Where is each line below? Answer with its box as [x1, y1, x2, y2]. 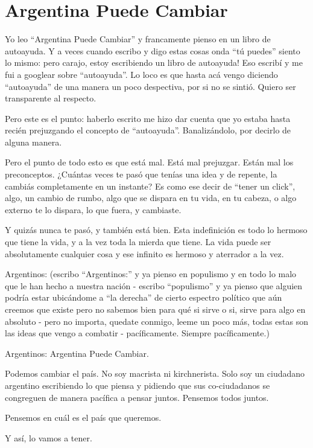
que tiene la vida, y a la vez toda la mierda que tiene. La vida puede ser [5, 235, 271, 248]
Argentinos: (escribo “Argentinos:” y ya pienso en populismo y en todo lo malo [5, 267, 297, 280]
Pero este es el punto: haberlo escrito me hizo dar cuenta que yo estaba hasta [5, 112, 291, 124]
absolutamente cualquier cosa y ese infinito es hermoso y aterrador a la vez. [5, 247, 284, 260]
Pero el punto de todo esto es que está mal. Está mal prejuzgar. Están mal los [5, 156, 294, 168]
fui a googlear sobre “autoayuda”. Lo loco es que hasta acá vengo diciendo [5, 68, 278, 80]
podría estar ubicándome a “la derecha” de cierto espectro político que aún [5, 291, 282, 304]
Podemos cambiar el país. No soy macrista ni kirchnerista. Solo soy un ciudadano [5, 367, 305, 380]
